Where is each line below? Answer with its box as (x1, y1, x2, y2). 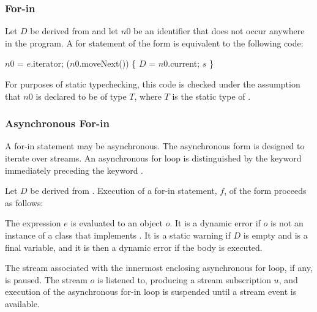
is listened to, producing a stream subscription (97, 273, 271, 286)
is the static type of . (172, 89, 251, 102)
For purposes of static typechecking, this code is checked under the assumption (5, 78, 300, 90)
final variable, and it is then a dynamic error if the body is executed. (5, 240, 263, 253)
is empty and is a (243, 228, 308, 241)
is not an (270, 217, 304, 229)
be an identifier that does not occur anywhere (133, 24, 305, 37)
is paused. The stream (5, 273, 88, 286)
